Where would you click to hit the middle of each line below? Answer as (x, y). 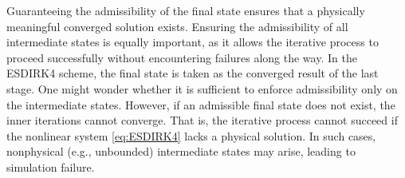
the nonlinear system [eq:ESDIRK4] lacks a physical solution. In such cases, (191, 135)
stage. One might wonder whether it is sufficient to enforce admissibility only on (202, 88)
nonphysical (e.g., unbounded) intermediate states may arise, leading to (181, 151)
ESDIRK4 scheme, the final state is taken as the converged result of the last (193, 73)
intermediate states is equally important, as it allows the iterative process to (193, 42)
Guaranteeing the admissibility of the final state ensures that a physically (186, 10)
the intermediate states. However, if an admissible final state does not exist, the (201, 104)
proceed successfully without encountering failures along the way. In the (182, 57)
